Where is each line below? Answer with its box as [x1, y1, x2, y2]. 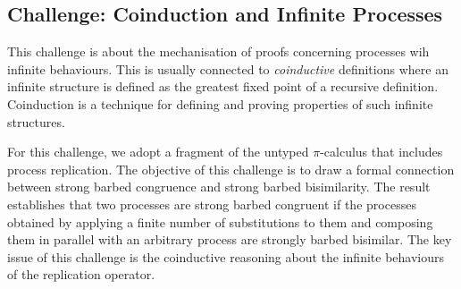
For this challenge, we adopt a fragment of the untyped [7, 142, 309, 161]
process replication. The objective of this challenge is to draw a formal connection [7, 159, 455, 178]
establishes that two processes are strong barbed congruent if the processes [7, 194, 416, 213]
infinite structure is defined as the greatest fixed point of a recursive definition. [7, 77, 439, 96]
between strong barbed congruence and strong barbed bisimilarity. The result [7, 177, 431, 196]
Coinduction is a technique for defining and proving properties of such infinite [7, 94, 433, 113]
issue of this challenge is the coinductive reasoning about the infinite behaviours [7, 247, 445, 266]
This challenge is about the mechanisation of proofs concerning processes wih [7, 42, 430, 61]
